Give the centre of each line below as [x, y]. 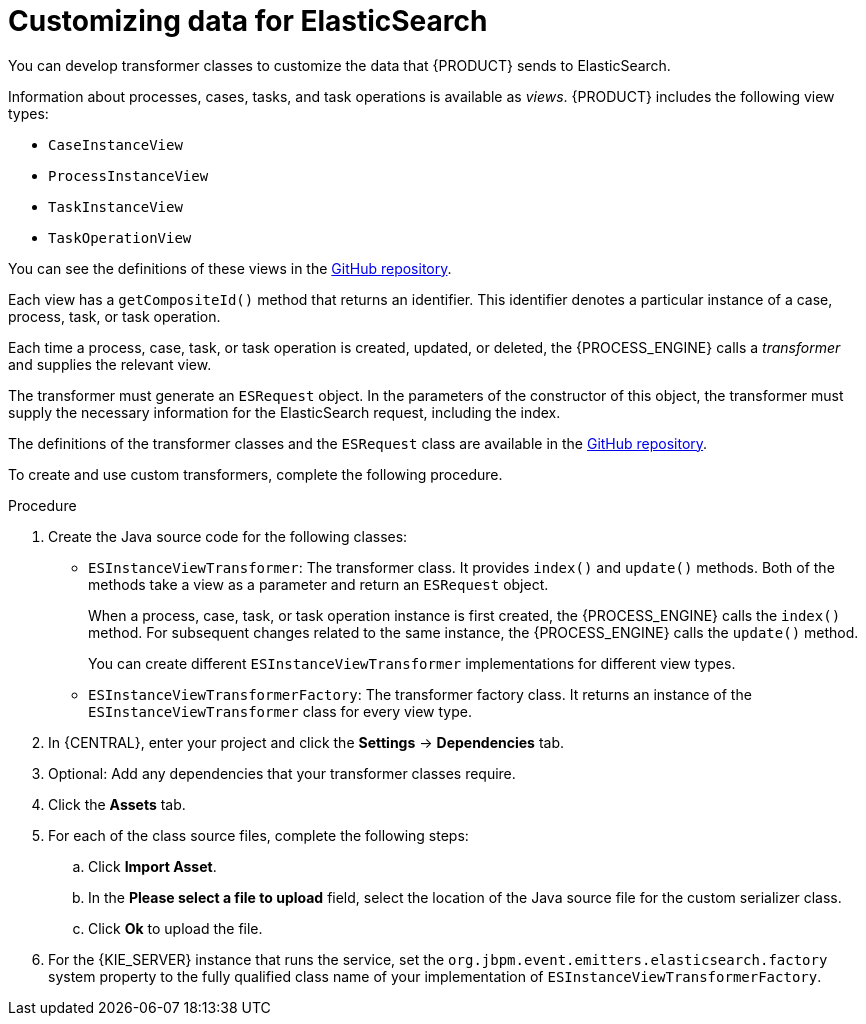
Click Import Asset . [152, 866]
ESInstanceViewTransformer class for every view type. [280, 711]
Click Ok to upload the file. [175, 928]
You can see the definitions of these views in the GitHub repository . [230, 268]
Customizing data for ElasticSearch [248, 21]
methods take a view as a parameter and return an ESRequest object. [318, 584]
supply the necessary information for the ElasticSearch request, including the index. [284, 412]
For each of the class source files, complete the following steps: [258, 835]
